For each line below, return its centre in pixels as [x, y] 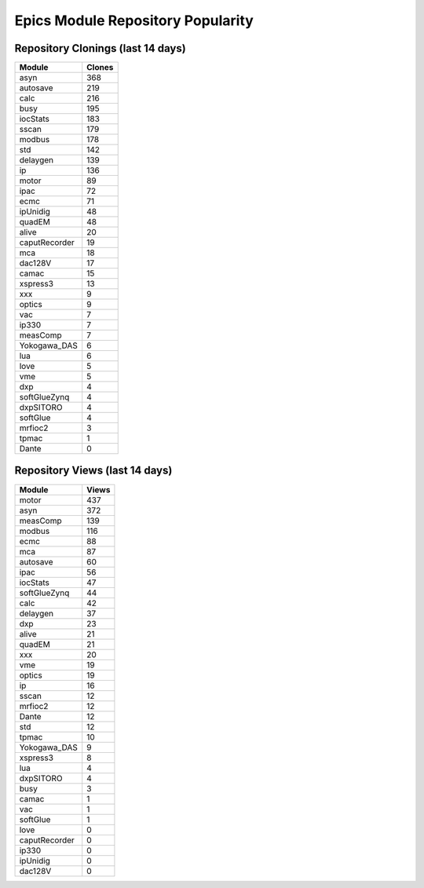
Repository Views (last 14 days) [93, 471]
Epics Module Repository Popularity [134, 20]
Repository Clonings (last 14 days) [100, 48]
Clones [100, 68]
